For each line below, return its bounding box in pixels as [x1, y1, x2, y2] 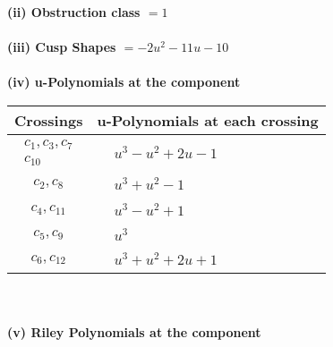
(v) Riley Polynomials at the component [7, 322, 261, 341]
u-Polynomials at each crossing [97, 109, 319, 131]
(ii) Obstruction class [7, 3, 141, 21]
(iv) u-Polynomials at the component [7, 72, 241, 91]
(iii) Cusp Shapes [7, 38, 116, 56]
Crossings [14, 109, 83, 131]
